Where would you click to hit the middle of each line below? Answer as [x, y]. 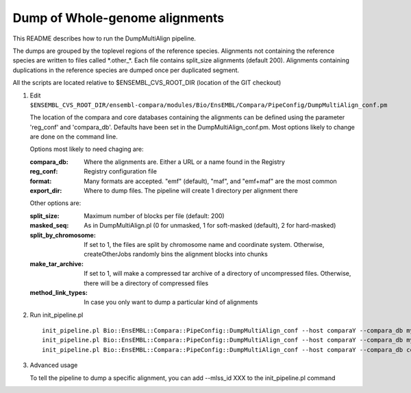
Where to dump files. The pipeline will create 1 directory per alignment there [191, 191]
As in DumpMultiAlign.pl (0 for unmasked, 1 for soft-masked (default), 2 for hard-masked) [210, 226]
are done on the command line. [74, 136]
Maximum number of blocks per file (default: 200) [154, 215]
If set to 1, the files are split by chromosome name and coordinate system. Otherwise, [204, 244]
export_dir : [46, 191]
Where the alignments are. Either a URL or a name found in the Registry [185, 162]
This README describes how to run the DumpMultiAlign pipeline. [104, 38]
